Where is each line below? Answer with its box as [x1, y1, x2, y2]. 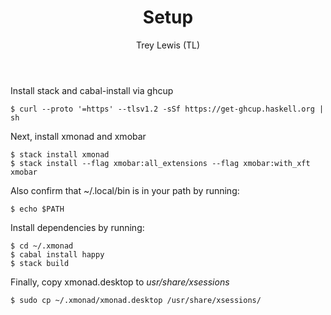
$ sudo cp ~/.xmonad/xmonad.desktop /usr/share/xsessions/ [10, 295, 262, 305]
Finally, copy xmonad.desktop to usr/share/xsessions [10, 276, 230, 288]
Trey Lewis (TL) [135, 39, 201, 51]
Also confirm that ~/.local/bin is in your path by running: [10, 184, 240, 196]
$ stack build [10, 258, 70, 268]
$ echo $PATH [10, 204, 65, 214]
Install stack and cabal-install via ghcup [10, 84, 174, 96]
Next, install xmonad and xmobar [10, 130, 147, 142]
